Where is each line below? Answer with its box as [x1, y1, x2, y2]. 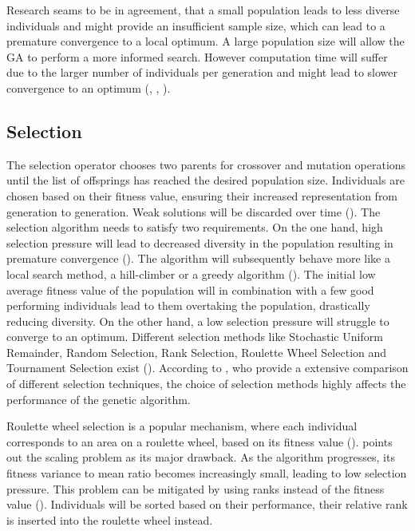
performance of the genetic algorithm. [6, 390, 191, 407]
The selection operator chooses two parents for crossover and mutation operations [6, 156, 406, 172]
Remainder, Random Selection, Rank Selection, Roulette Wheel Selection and [6, 343, 387, 360]
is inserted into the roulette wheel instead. [6, 511, 213, 528]
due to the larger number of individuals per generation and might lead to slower [6, 64, 398, 81]
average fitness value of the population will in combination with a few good [6, 281, 374, 298]
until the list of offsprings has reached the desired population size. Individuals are [6, 172, 405, 188]
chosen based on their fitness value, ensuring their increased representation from [6, 187, 398, 204]
